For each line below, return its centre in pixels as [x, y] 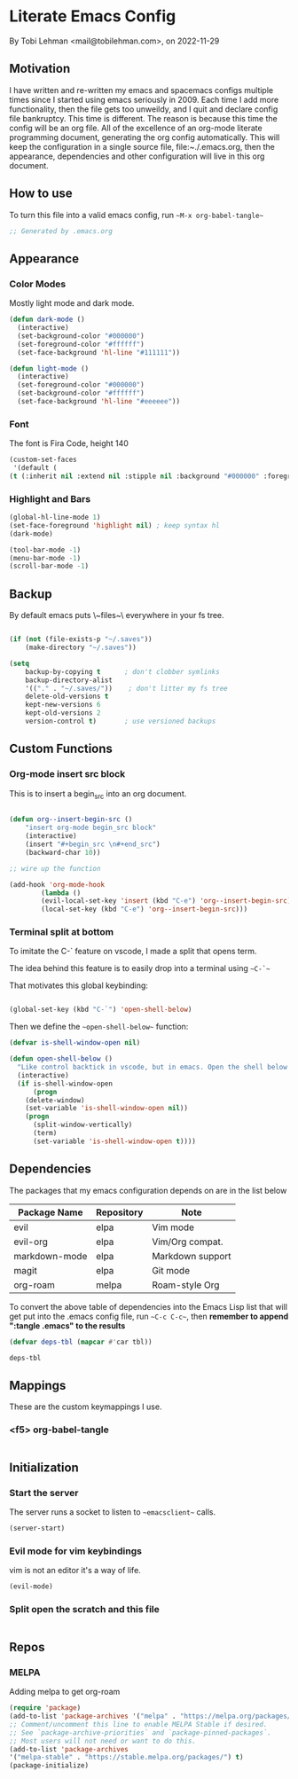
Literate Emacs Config [93, 16]
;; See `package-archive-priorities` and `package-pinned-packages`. [141, 1732]
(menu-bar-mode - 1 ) [45, 558]
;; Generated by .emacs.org [61, 231]
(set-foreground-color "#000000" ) [81, 385]
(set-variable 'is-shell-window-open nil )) [107, 1109]
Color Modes [38, 284]
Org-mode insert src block [67, 774]
